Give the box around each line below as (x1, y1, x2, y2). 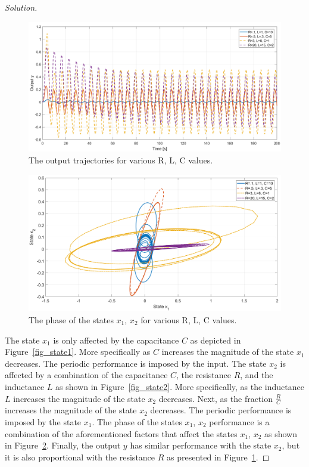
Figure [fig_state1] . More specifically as (5, 345, 151, 358)
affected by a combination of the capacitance (5, 369, 168, 381)
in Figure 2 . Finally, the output (5, 439, 121, 451)
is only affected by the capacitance (53, 333, 179, 346)
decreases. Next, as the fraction (158, 392, 273, 404)
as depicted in (190, 333, 241, 346)
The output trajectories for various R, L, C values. (29, 153, 213, 166)
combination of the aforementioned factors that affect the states (5, 427, 238, 440)
